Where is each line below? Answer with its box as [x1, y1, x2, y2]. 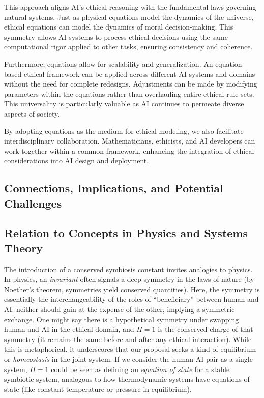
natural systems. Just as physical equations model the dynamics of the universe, [4, 11, 254, 22]
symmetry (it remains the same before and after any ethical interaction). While [4, 333, 252, 344]
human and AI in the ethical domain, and [4, 324, 134, 334]
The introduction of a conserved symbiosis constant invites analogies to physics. [4, 264, 253, 274]
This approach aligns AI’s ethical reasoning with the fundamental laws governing [4, 2, 256, 12]
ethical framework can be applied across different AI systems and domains [23, 68, 255, 79]
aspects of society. [4, 108, 60, 119]
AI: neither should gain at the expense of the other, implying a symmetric [4, 304, 235, 315]
